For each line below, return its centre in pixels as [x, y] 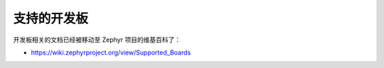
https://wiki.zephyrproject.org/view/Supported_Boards [111, 52]
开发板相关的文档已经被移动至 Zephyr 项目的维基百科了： [97, 40]
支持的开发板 [51, 18]
